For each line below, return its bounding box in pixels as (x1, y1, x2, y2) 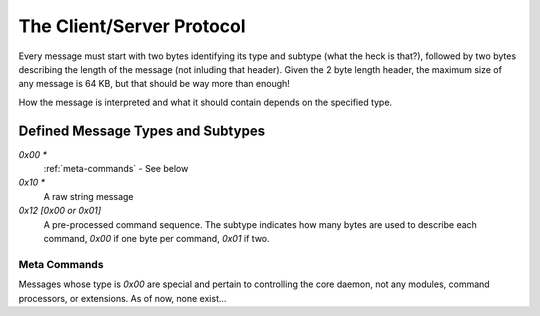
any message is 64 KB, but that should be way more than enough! (18, 78, 290, 90)
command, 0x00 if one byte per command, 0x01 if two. (43, 232, 270, 244)
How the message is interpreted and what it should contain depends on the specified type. (18, 96, 393, 108)
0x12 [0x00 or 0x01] (18, 205, 102, 217)
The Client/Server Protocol (18, 15, 246, 37)
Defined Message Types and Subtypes (18, 122, 265, 139)
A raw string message (43, 190, 134, 202)
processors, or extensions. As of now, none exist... (18, 292, 227, 304)
